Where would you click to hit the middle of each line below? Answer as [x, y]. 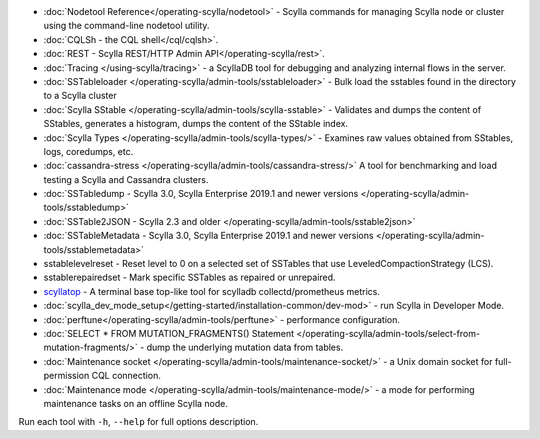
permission [66, 376]
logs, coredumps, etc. [88, 151]
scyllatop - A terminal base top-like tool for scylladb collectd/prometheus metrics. [211, 291]
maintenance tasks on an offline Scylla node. [136, 403]
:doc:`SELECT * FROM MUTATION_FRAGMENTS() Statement [169, 333]
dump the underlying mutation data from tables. [245, 347]
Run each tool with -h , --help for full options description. [138, 422]
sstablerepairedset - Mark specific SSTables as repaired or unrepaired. [189, 277]
